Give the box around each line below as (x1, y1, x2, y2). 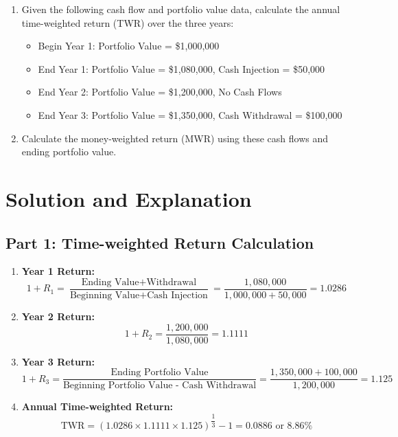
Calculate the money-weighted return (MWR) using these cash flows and (21, 131, 329, 145)
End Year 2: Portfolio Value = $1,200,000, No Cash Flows (38, 85, 282, 99)
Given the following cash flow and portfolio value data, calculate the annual (21, 2, 340, 16)
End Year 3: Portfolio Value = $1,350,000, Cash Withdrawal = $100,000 (38, 107, 342, 122)
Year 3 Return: (21, 354, 95, 368)
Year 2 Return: (21, 309, 95, 323)
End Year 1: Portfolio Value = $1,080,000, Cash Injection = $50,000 (38, 61, 325, 76)
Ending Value (81, 277, 139, 287)
